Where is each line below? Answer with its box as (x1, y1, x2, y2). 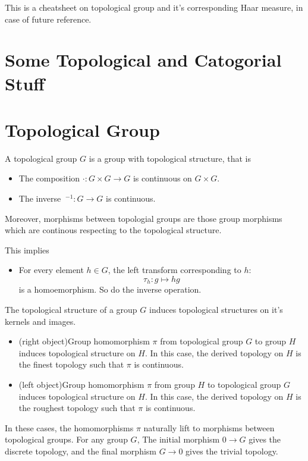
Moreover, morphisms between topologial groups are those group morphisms (5, 212, 282, 224)
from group (154, 378, 195, 391)
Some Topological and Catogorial (5, 48, 282, 72)
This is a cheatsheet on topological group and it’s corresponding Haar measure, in (5, 1, 303, 13)
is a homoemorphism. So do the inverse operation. (18, 283, 202, 296)
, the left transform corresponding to (108, 264, 241, 276)
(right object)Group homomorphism (18, 335, 150, 347)
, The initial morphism (137, 433, 220, 446)
